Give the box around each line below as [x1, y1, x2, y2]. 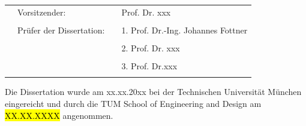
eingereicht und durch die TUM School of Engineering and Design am [5, 97, 262, 109]
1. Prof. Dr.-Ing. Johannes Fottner [121, 23, 248, 36]
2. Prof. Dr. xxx [121, 41, 180, 54]
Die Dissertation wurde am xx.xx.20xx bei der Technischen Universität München [5, 85, 302, 98]
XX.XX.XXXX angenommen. [5, 109, 113, 121]
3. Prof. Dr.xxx [121, 60, 178, 72]
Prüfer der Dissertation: [17, 23, 105, 36]
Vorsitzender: [17, 5, 66, 18]
